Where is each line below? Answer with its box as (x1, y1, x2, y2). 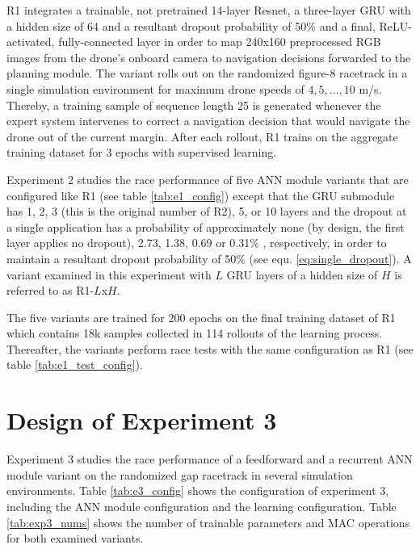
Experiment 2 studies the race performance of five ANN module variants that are (6, 170, 409, 187)
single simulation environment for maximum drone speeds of (6, 80, 304, 97)
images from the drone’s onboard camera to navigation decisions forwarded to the (6, 48, 411, 65)
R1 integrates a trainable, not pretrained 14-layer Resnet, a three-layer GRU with (6, 2, 411, 18)
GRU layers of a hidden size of (226, 266, 378, 283)
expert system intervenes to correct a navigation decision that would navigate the (6, 112, 410, 129)
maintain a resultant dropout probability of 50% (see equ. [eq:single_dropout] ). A (6, 249, 412, 266)
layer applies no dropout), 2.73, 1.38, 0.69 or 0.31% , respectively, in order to (6, 234, 387, 251)
